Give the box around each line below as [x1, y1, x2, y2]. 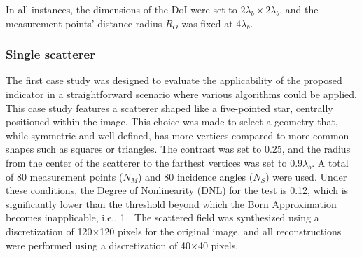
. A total [312, 155, 349, 169]
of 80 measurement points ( [6, 169, 123, 183]
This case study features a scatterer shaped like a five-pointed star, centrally [6, 100, 333, 115]
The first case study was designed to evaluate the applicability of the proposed [6, 73, 342, 88]
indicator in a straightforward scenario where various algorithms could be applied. [6, 87, 357, 101]
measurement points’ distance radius [6, 15, 162, 30]
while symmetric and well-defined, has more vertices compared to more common [6, 127, 349, 142]
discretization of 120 [6, 223, 92, 238]
